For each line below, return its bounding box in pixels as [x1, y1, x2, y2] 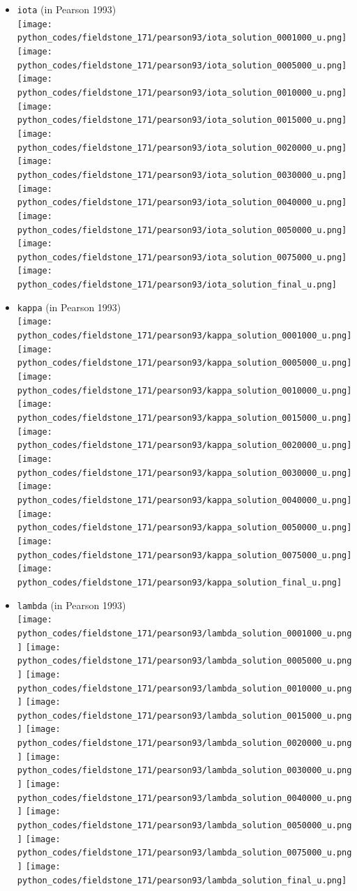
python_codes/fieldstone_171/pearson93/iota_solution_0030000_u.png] [17, 170, 347, 180]
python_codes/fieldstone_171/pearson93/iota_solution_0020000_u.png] [17, 142, 347, 153]
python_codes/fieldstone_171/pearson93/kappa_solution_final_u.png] [17, 577, 342, 587]
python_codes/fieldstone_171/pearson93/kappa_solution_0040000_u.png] [17, 495, 352, 505]
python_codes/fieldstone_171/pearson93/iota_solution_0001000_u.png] [17, 33, 347, 43]
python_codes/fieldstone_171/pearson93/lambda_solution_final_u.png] [17, 875, 347, 885]
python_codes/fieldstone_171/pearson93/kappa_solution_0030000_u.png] [17, 467, 352, 478]
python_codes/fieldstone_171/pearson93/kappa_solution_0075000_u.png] [17, 550, 352, 560]
